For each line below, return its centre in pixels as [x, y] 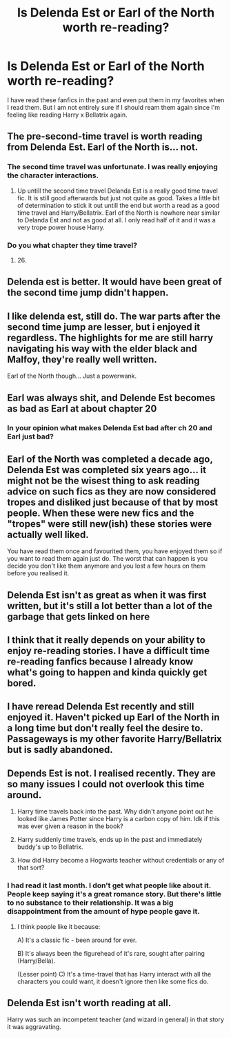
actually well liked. [48, 534]
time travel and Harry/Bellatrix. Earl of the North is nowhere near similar [119, 213]
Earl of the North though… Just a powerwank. [72, 376]
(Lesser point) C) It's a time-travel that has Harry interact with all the [114, 974]
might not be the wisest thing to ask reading [103, 480]
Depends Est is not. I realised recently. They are [111, 773]
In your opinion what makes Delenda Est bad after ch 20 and [110, 428]
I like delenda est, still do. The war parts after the [114, 316]
